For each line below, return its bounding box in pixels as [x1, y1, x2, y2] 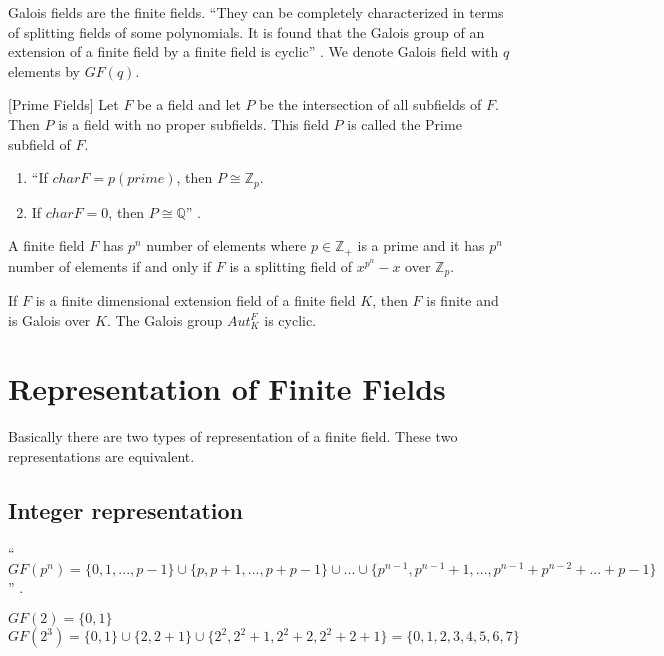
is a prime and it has [357, 235, 485, 256]
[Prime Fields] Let [8, 94, 119, 115]
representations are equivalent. [8, 446, 195, 467]
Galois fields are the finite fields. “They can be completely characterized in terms [8, 2, 504, 22]
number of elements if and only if [8, 255, 212, 276]
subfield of [8, 133, 71, 154]
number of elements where [146, 235, 307, 256]
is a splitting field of [229, 255, 353, 276]
